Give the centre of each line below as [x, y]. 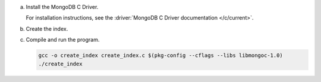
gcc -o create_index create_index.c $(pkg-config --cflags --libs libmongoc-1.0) [161, 56]
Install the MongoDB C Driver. [62, 7]
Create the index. [47, 29]
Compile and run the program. [63, 40]
